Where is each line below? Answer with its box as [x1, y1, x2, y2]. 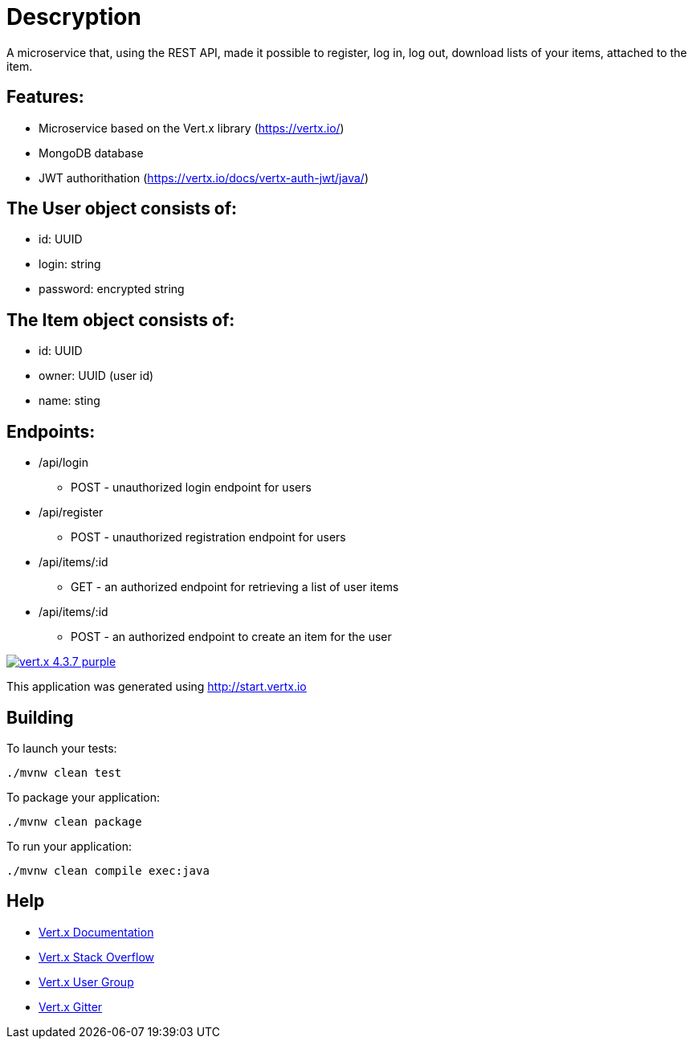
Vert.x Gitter [39, 999, 103, 1014]
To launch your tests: [6, 741, 117, 755]
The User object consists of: [6, 198, 238, 219]
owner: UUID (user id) [39, 369, 154, 383]
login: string [39, 257, 101, 271]
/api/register [39, 505, 104, 520]
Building [6, 707, 74, 728]
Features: [6, 87, 84, 108]
